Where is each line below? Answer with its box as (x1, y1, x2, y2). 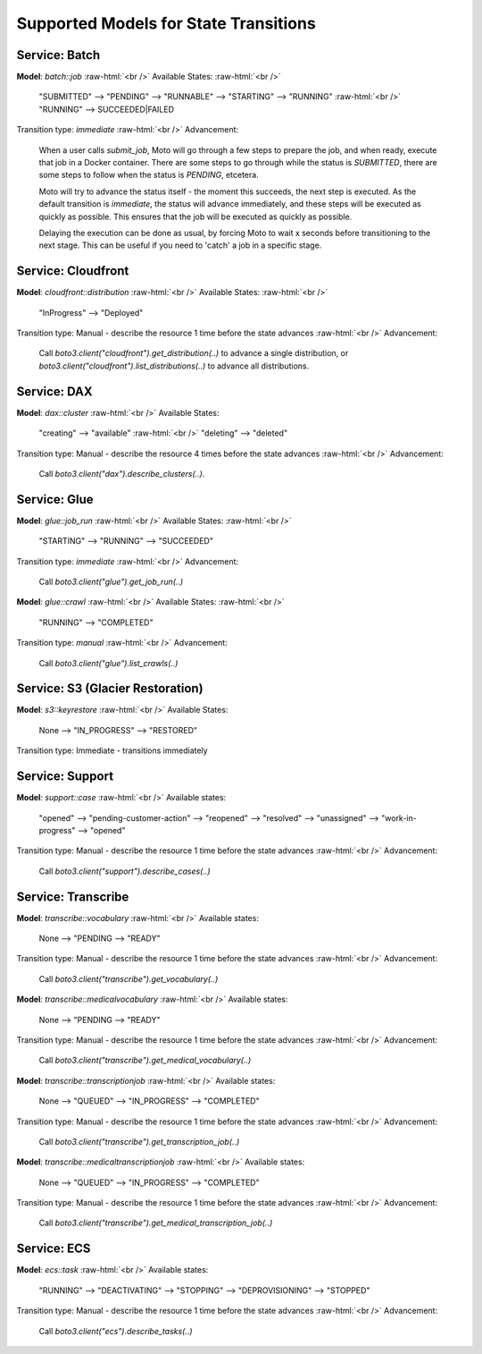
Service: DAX (16, 384, 93, 399)
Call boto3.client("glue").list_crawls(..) (38, 657, 179, 668)
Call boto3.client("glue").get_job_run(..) (38, 576, 184, 587)
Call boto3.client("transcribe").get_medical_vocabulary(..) (38, 1055, 252, 1066)
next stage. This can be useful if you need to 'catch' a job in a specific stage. (38, 240, 322, 250)
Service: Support (16, 769, 114, 784)
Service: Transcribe (16, 889, 129, 904)
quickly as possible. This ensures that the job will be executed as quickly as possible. (38, 211, 353, 222)
